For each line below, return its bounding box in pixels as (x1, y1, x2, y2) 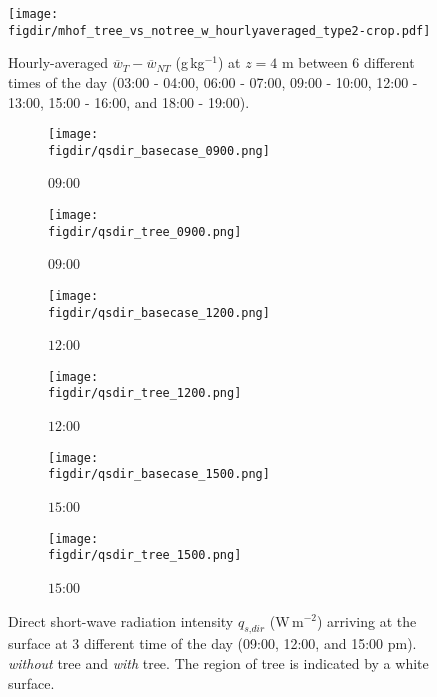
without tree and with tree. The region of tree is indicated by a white (8, 652, 429, 673)
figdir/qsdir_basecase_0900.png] (48, 143, 270, 158)
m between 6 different (281, 52, 415, 73)
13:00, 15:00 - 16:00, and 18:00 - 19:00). (8, 91, 250, 112)
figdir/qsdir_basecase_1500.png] (48, 467, 270, 482)
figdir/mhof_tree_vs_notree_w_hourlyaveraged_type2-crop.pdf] (8, 23, 431, 38)
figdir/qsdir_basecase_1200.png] (48, 305, 270, 320)
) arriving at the (316, 610, 417, 631)
